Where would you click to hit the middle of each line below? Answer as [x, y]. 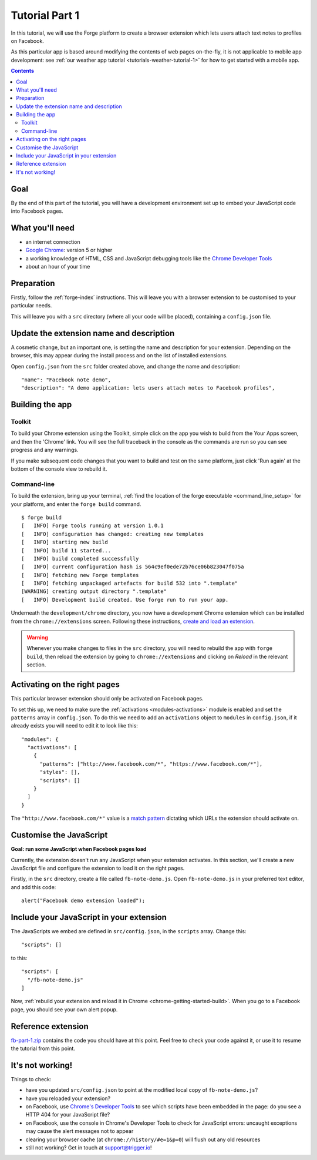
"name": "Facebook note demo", [66, 380]
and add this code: [33, 887]
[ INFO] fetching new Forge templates [80, 575]
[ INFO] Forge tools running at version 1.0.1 [92, 526]
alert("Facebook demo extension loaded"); [83, 901]
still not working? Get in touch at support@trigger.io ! [89, 1148]
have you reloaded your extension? [68, 1098]
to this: [19, 958]
